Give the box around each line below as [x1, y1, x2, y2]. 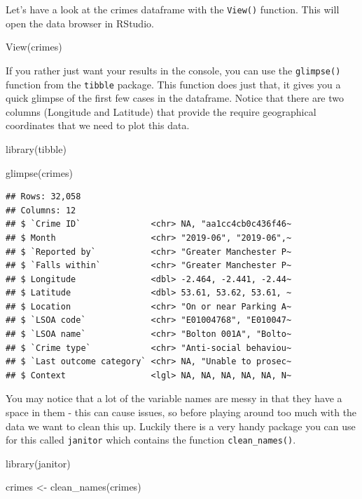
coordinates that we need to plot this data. [6, 118, 190, 133]
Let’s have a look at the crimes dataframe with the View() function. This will [6, 2, 340, 16]
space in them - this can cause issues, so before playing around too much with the [6, 405, 357, 420]
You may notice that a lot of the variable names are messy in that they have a [6, 391, 342, 406]
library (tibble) [6, 141, 67, 156]
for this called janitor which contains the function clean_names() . [6, 432, 296, 447]
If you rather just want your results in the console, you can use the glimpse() [6, 62, 341, 77]
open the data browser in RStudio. [6, 15, 154, 30]
